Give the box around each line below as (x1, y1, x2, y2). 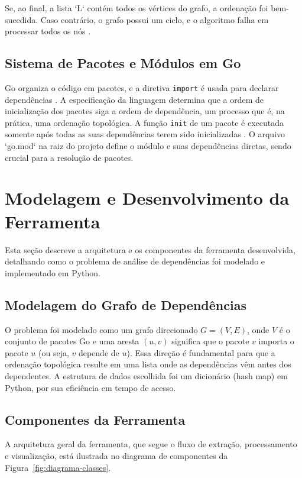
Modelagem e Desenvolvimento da (5, 186, 290, 210)
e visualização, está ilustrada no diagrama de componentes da (5, 449, 228, 461)
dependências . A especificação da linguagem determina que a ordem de (5, 93, 264, 105)
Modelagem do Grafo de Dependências (5, 295, 246, 314)
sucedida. (5, 13, 38, 25)
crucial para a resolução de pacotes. (5, 151, 134, 163)
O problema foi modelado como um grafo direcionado (5, 323, 198, 335)
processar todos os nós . (5, 25, 91, 37)
